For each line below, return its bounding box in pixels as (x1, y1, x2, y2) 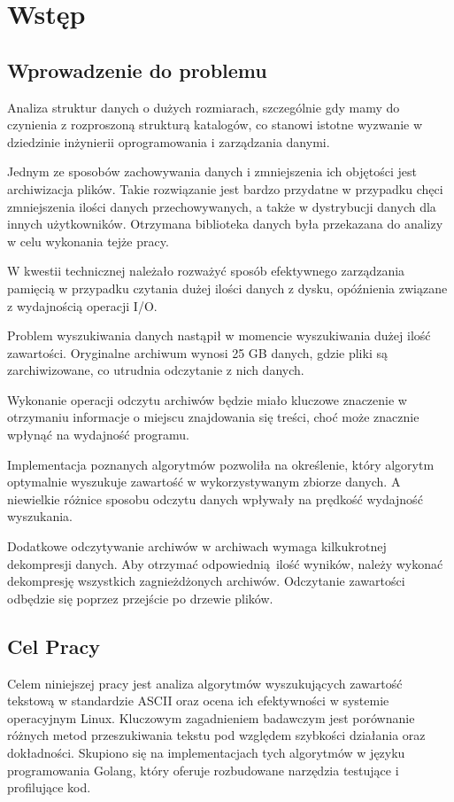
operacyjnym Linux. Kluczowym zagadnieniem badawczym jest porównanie (7, 708, 415, 727)
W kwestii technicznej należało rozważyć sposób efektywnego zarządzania (7, 261, 405, 280)
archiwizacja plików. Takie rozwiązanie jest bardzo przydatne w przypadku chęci (7, 179, 443, 198)
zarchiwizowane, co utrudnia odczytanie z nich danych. (7, 361, 304, 379)
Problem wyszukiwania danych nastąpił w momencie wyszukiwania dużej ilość (7, 326, 431, 345)
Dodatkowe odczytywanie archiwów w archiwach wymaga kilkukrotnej (7, 537, 387, 556)
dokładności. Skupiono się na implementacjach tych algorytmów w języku (7, 744, 405, 761)
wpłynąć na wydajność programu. (7, 425, 189, 444)
